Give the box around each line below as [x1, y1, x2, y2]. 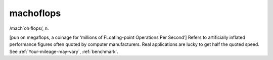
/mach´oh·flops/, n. [9, 25, 49, 31]
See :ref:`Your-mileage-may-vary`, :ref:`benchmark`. [9, 48, 119, 54]
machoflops [9, 8, 61, 19]
